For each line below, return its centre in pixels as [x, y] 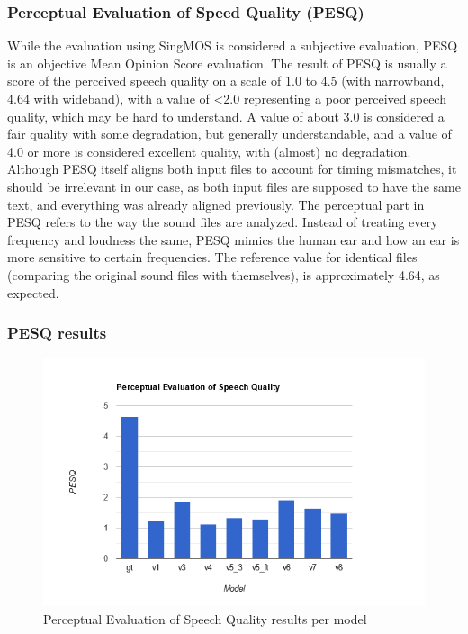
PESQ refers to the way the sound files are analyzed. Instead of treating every [223, 222]
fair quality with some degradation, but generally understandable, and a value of [229, 134]
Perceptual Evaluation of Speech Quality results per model [205, 618]
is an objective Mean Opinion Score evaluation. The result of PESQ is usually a [227, 63]
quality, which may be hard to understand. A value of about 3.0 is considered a [226, 116]
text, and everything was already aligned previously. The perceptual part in [216, 204]
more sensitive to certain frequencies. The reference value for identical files [212, 257]
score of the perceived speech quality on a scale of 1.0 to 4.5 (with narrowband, [226, 81]
